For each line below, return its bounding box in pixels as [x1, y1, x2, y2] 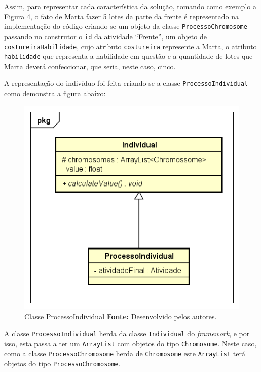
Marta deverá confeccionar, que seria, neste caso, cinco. [4, 60, 176, 71]
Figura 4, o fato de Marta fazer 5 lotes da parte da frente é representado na [4, 11, 239, 21]
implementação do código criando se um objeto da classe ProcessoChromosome [4, 21, 247, 32]
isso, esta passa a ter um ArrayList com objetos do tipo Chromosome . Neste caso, [4, 338, 257, 349]
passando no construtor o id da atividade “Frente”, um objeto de [4, 30, 207, 41]
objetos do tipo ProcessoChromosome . [4, 358, 121, 368]
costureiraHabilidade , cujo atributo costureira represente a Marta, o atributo [4, 41, 257, 51]
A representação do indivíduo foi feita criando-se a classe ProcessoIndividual [4, 78, 248, 88]
